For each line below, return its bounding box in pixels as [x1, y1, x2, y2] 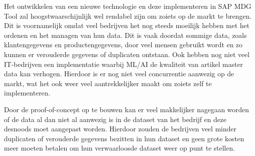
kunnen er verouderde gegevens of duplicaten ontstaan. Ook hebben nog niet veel [4, 49, 250, 59]
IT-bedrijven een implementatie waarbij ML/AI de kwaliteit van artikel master [4, 59, 243, 69]
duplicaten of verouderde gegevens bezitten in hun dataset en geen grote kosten [4, 133, 245, 143]
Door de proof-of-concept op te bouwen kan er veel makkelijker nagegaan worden [4, 104, 249, 114]
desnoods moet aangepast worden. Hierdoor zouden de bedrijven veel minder [4, 124, 237, 134]
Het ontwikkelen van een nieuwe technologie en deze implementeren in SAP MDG [4, 1, 252, 11]
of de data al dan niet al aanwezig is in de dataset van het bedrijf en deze [4, 114, 227, 124]
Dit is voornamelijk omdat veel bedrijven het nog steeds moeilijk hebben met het [4, 20, 250, 31]
